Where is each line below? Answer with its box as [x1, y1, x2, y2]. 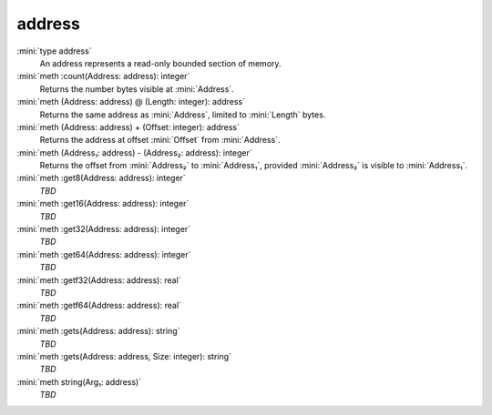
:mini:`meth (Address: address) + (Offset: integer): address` [16, 121, 241, 132]
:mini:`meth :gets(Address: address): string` [16, 326, 180, 337]
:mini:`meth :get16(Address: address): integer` [16, 198, 190, 209]
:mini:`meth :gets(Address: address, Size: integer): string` [16, 350, 232, 361]
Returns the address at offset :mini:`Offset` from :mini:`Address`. [39, 135, 281, 146]
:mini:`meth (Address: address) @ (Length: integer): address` [16, 96, 246, 107]
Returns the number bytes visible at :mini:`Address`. [39, 83, 234, 95]
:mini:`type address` [16, 46, 92, 56]
